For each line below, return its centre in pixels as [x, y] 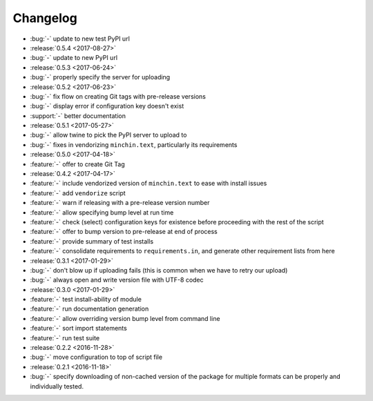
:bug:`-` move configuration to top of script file [96, 357]
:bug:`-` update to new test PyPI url [80, 39]
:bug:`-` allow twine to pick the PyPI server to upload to [108, 135]
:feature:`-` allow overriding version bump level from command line [125, 318]
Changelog [45, 18]
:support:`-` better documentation [78, 116]
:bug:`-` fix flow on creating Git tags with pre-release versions [118, 96]
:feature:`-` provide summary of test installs [92, 241]
